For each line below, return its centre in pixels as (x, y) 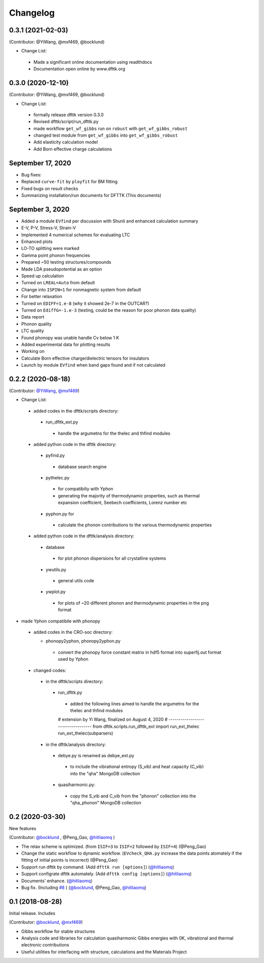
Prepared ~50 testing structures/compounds (66, 262)
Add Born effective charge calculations (73, 149)
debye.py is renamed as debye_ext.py (96, 756)
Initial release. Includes (32, 913)
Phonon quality (36, 324)
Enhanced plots (37, 242)
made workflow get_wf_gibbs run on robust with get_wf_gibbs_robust (110, 128)
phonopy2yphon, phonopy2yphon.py (83, 641)
